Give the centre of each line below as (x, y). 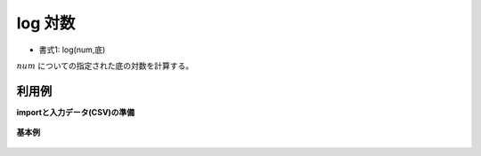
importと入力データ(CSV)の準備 (76, 112)
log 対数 (46, 23)
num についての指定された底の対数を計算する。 (105, 66)
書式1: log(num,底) (72, 50)
